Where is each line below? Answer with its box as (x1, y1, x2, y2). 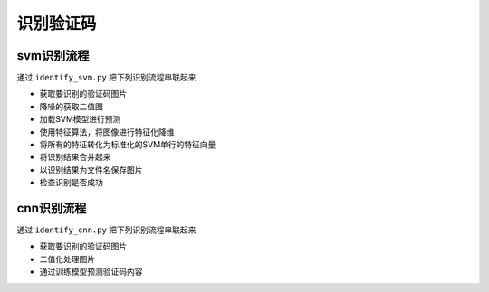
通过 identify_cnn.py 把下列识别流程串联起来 (16, 224, 197, 235)
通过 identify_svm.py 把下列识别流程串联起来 (16, 72, 197, 83)
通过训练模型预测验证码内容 (39, 267, 143, 278)
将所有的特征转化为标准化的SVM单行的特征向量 (39, 139, 216, 150)
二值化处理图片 (39, 253, 95, 264)
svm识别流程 (16, 48, 90, 63)
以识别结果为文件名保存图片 (39, 164, 143, 175)
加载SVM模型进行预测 (39, 114, 121, 125)
